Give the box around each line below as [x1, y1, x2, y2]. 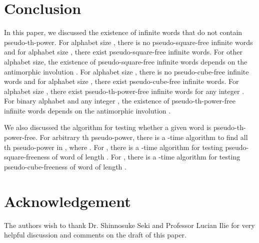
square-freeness [4, 151, 50, 162]
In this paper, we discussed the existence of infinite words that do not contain [4, 27, 242, 37]
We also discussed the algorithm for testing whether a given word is [4, 122, 211, 132]
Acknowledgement [4, 190, 131, 211]
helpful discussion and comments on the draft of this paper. [4, 229, 186, 240]
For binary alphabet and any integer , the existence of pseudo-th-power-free [4, 95, 235, 106]
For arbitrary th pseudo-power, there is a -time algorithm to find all [39, 132, 248, 142]
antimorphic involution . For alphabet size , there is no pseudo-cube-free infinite [4, 66, 249, 76]
